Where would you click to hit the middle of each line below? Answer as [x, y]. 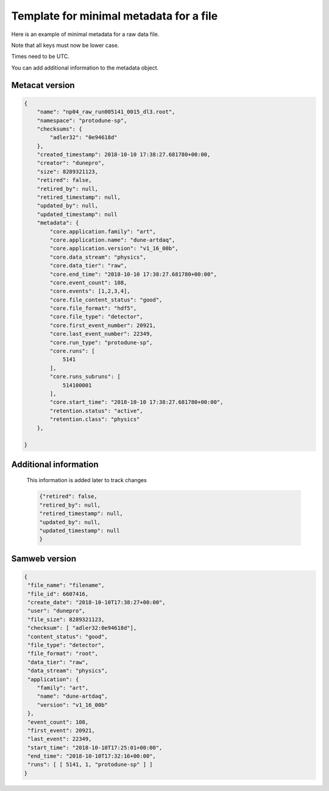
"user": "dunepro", [56, 611]
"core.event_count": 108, [88, 283]
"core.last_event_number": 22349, [101, 334]
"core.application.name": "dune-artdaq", [112, 240]
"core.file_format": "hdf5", [93, 309]
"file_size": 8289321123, [66, 619]
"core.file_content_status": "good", [106, 300]
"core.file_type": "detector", [96, 317]
